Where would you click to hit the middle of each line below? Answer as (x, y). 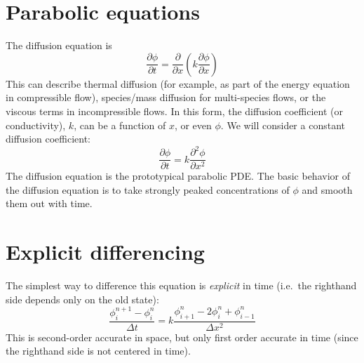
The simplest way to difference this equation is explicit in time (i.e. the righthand (181, 285)
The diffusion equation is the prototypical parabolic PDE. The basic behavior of (178, 176)
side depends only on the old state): (82, 299)
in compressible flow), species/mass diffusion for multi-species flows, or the (166, 97)
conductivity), (36, 125)
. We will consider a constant (283, 125)
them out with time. (49, 203)
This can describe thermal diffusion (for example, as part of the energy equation (178, 83)
